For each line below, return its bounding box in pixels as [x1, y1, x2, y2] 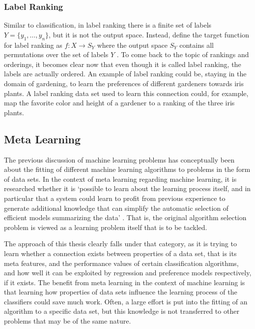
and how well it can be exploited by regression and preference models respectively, [4, 267, 252, 278]
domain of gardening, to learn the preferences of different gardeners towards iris [4, 78, 244, 88]
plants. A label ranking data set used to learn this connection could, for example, [4, 88, 249, 98]
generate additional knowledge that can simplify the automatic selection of [4, 202, 229, 213]
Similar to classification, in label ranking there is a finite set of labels [4, 20, 212, 30]
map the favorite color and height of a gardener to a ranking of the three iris [4, 98, 235, 108]
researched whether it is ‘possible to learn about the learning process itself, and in [4, 183, 251, 194]
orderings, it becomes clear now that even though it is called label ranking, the [4, 59, 241, 69]
